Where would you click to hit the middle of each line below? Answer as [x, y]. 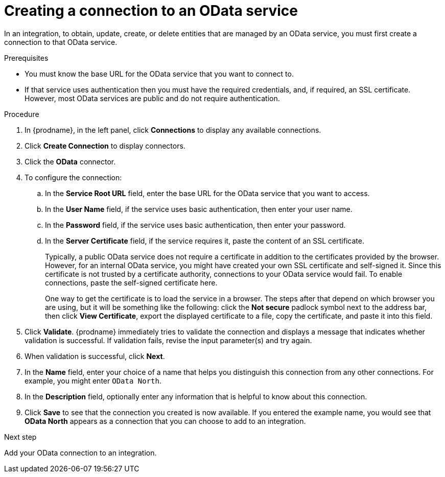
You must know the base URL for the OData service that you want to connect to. [159, 74]
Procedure [22, 114]
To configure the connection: [73, 177]
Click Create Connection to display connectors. [105, 146]
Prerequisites [26, 58]
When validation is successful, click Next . [95, 356]
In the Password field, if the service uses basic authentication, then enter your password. [195, 225]
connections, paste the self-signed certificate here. [131, 282]
